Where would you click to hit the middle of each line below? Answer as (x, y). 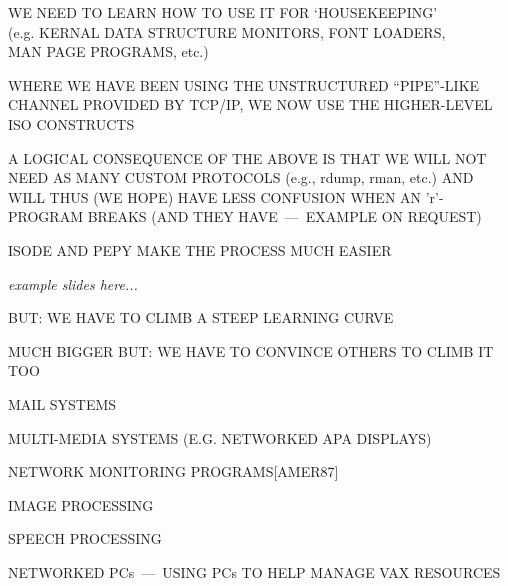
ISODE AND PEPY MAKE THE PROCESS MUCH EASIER (200, 249)
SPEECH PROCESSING (85, 538)
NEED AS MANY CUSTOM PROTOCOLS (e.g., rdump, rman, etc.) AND (241, 177)
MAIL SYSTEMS (62, 403)
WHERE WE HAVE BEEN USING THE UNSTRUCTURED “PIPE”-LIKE (244, 84)
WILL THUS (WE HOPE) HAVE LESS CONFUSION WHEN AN (215, 196)
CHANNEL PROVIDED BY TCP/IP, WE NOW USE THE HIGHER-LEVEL (250, 104)
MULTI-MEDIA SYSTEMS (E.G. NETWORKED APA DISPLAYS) (220, 437)
